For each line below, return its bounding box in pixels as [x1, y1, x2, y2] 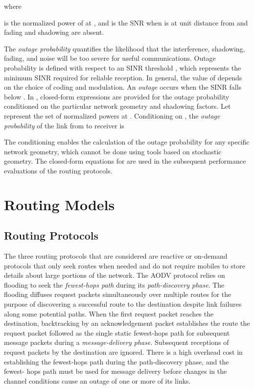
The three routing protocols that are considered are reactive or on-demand [4, 251, 228, 261]
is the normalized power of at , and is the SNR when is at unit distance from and [4, 17, 248, 27]
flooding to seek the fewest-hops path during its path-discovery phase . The [4, 279, 225, 290]
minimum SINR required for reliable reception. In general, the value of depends [4, 72, 242, 82]
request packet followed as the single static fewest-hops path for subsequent [4, 327, 230, 338]
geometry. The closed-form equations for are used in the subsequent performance [4, 156, 246, 166]
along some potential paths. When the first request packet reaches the [4, 308, 214, 318]
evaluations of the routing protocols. [4, 165, 113, 175]
